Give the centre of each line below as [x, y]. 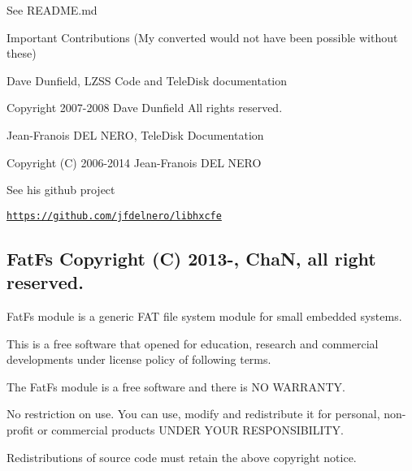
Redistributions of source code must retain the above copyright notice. [182, 457]
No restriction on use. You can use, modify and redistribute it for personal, [193, 414]
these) [22, 53]
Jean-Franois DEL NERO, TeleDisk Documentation [135, 134]
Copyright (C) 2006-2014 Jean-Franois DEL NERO [134, 162]
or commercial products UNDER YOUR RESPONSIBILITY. [191, 429]
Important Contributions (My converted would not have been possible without [202, 37]
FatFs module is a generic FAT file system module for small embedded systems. [204, 316]
